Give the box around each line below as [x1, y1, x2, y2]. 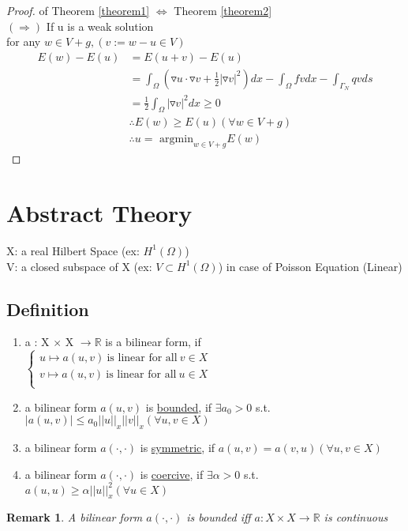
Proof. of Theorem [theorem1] [6, 2, 150, 18]
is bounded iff [186, 509, 251, 525]
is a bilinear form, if [105, 333, 201, 350]
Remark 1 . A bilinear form [6, 509, 143, 525]
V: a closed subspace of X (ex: [6, 258, 152, 274]
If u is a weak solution [46, 17, 154, 34]
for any [6, 33, 41, 50]
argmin [159, 134, 193, 145]
